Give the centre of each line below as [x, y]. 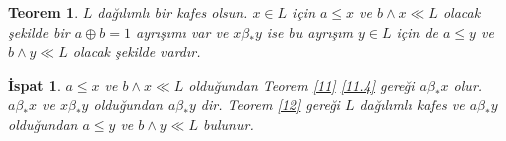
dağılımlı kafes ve [412, 104]
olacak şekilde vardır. [136, 51]
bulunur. [228, 123]
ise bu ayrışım [309, 31]
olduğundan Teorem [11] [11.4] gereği [301, 84]
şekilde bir [39, 31]
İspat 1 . [34, 84]
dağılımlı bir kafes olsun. [172, 12]
